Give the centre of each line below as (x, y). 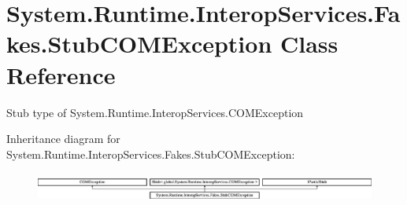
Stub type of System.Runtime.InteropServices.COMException (155, 112)
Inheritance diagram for (63, 139)
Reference (61, 74)
